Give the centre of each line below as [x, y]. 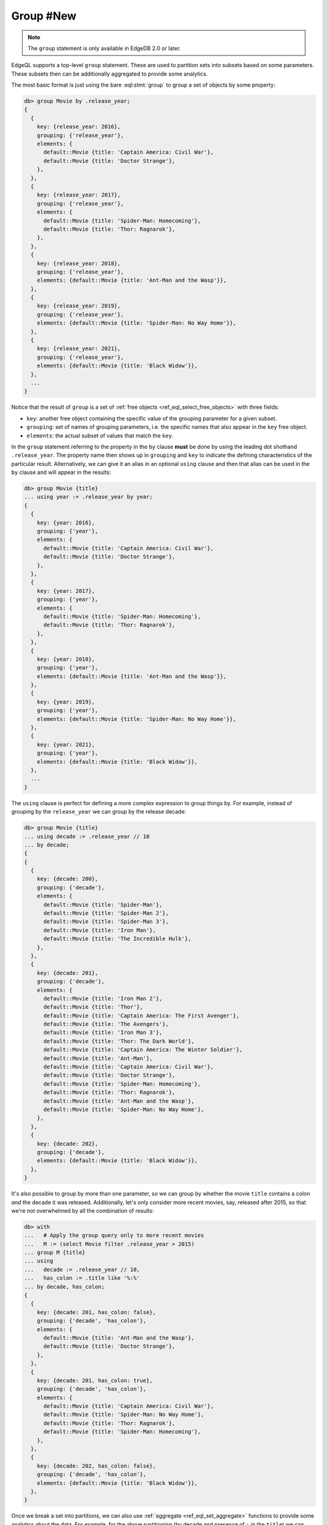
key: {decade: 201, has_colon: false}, [97, 1312]
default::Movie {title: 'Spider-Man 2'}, [106, 913]
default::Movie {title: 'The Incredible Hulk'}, [117, 939]
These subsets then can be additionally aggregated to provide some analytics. [110, 74]
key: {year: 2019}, [66, 702]
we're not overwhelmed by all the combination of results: [83, 1210]
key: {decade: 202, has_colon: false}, [97, 1466]
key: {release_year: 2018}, [79, 263]
